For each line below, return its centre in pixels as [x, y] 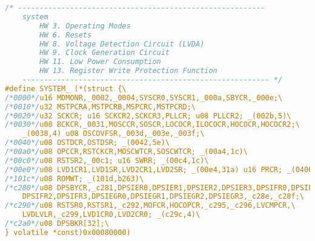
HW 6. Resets [66, 35]
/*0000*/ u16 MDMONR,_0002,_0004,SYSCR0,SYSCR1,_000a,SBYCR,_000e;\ [144, 98]
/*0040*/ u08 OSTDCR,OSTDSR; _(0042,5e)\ [88, 143]
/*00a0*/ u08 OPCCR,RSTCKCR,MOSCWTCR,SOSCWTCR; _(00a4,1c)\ [126, 152]
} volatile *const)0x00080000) [68, 232]
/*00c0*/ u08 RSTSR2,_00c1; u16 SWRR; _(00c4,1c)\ [107, 160]
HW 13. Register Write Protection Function [128, 71]
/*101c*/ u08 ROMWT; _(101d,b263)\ [75, 178]
